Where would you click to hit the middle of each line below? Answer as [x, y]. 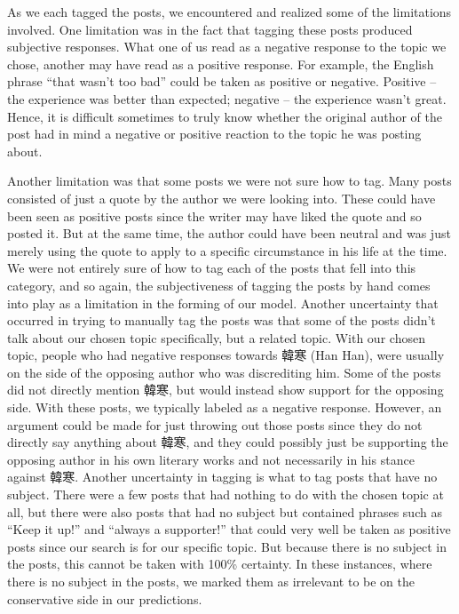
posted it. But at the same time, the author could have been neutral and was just [229, 233]
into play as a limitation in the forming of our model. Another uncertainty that [223, 303]
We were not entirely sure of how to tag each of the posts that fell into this [212, 268]
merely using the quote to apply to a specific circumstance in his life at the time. [227, 250]
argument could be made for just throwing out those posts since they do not [215, 424]
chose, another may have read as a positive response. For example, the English [221, 64]
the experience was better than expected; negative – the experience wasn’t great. [227, 98]
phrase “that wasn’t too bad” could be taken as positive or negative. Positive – [222, 81]
